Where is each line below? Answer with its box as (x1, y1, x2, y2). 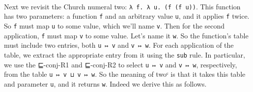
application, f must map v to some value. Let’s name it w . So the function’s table (4, 30, 249, 40)
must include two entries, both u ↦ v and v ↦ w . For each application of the (4, 40, 234, 50)
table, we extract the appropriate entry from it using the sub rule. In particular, (4, 49, 245, 60)
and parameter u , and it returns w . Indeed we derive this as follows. (4, 78, 207, 89)
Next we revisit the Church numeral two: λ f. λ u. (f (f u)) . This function (4, 1, 241, 11)
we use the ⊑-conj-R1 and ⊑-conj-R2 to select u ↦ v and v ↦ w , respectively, (4, 59, 237, 69)
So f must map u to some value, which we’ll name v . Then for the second (4, 20, 225, 31)
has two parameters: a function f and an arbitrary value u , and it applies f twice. (4, 11, 250, 21)
